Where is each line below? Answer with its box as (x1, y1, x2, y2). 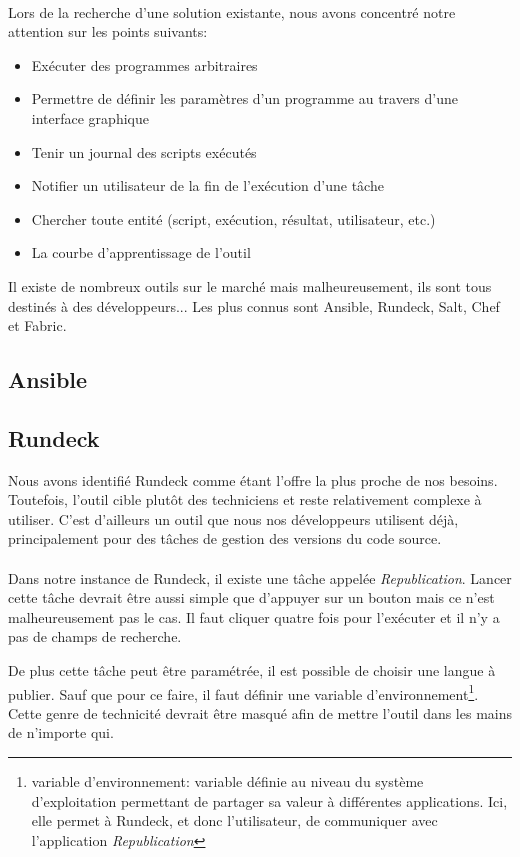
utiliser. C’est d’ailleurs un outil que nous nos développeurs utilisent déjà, (8, 508, 459, 529)
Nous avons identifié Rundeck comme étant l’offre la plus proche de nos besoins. (8, 469, 498, 490)
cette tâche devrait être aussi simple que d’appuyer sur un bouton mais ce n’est (8, 587, 495, 608)
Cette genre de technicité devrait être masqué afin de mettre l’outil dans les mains (8, 702, 513, 723)
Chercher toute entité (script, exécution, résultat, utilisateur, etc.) (31, 208, 436, 229)
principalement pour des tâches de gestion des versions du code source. (8, 528, 442, 549)
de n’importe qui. (8, 722, 114, 743)
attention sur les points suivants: (8, 21, 208, 42)
